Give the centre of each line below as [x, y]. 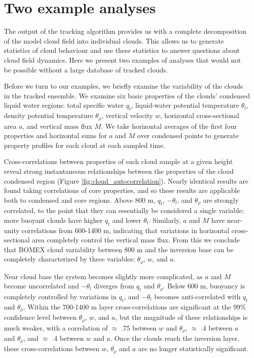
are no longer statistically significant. [193, 348]
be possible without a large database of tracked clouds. [86, 69]
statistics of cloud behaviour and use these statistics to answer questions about [122, 50]
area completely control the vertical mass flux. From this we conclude [136, 240]
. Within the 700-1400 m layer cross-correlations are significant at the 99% [135, 306]
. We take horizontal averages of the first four [169, 126]
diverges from [114, 286]
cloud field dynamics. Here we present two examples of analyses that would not [122, 60]
